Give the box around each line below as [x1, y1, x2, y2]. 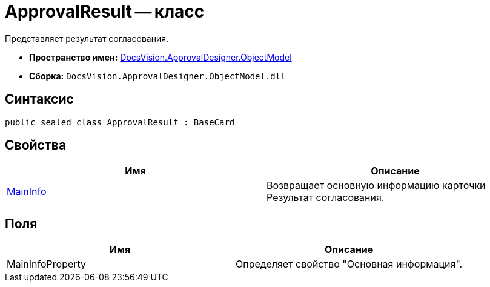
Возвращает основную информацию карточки [267, 179, 486, 192]
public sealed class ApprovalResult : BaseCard [5, 117, 235, 127]
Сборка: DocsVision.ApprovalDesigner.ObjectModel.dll [29, 70, 286, 81]
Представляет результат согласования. [5, 33, 169, 44]
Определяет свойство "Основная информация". [236, 258, 463, 271]
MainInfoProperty [7, 258, 87, 271]
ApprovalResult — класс [5, 1, 205, 22]
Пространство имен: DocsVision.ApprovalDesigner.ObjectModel [29, 51, 292, 62]
